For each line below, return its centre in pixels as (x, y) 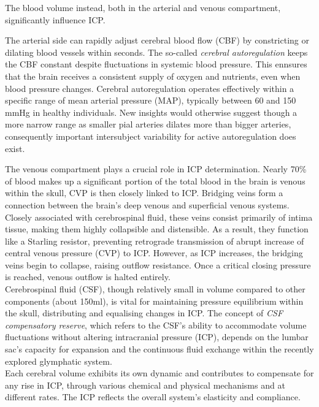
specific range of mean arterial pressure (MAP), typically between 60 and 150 (151, 100)
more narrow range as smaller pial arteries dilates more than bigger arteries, (148, 124)
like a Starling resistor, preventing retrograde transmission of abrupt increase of (155, 241)
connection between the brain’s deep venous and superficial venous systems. (147, 204)
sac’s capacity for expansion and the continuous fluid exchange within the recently (159, 349)
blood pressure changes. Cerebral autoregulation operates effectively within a (150, 88)
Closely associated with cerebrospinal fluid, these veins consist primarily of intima (159, 217)
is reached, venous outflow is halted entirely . (88, 277)
